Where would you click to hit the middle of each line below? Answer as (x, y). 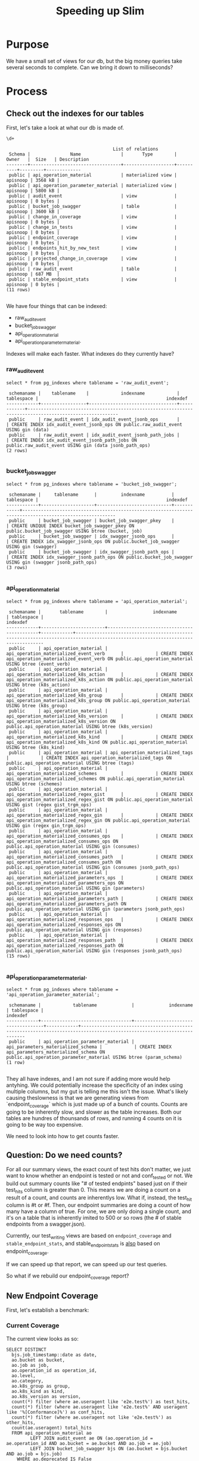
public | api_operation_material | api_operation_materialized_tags (101, 753)
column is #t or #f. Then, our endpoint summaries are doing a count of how (98, 1205)
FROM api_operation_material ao (52, 1433)
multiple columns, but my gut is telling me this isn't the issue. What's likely (97, 1092)
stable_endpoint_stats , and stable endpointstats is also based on (83, 1244)
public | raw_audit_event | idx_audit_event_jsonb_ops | (94, 419)
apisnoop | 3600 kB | (33, 212)
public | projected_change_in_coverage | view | (93, 258)
